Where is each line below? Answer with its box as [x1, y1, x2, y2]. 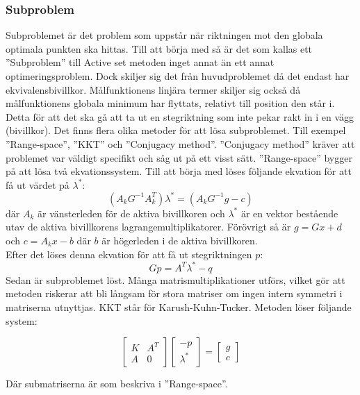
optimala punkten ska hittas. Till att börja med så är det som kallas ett [6, 41, 313, 56]
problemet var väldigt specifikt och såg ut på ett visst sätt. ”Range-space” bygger [6, 150, 352, 165]
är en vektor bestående [240, 205, 338, 220]
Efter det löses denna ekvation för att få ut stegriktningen [6, 246, 252, 261]
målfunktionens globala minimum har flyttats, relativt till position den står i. [6, 96, 335, 110]
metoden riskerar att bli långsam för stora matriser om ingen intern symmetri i [6, 286, 343, 301]
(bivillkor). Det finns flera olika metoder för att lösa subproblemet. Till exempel [6, 123, 346, 137]
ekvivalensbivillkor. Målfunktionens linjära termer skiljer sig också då [6, 82, 301, 96]
